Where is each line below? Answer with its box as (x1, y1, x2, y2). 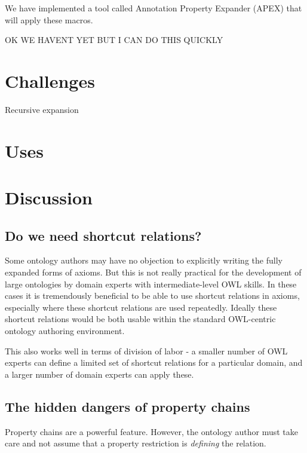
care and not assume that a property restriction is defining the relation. (5, 437, 266, 449)
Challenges (5, 68, 95, 93)
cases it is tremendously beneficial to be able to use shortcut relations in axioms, (5, 289, 300, 302)
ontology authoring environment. (5, 325, 125, 337)
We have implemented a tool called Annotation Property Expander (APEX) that (5, 2, 302, 14)
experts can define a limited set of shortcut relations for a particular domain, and (5, 356, 303, 369)
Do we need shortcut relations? (5, 226, 202, 244)
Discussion (5, 185, 93, 210)
